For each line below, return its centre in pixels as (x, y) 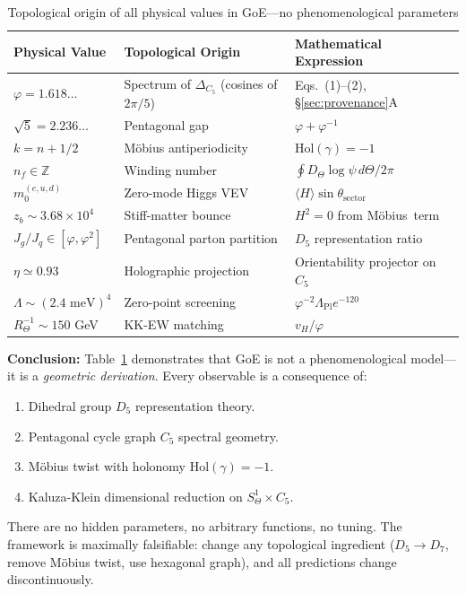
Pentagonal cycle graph (92, 436)
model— (434, 358)
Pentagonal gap (166, 124)
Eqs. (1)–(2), (330, 84)
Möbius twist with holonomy (107, 466)
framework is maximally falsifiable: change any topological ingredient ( (201, 543)
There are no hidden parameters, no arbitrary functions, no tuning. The (205, 526)
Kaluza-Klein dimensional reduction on (135, 496)
